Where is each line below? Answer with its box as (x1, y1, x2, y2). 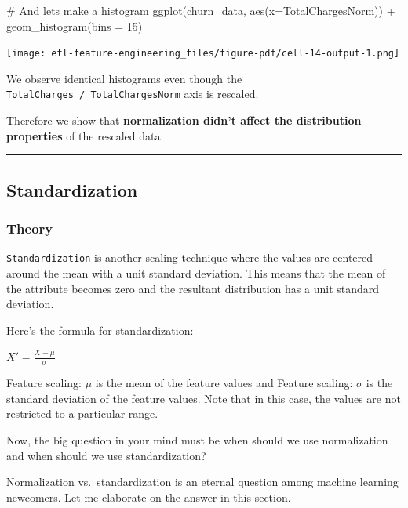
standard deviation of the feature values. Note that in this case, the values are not (6, 390, 401, 406)
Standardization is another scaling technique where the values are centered (6, 249, 373, 266)
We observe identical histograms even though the (6, 70, 242, 86)
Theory (6, 218, 53, 238)
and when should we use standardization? (6, 447, 206, 463)
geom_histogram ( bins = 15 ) (6, 17, 143, 34)
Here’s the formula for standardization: (6, 321, 194, 338)
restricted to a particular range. (6, 405, 158, 422)
